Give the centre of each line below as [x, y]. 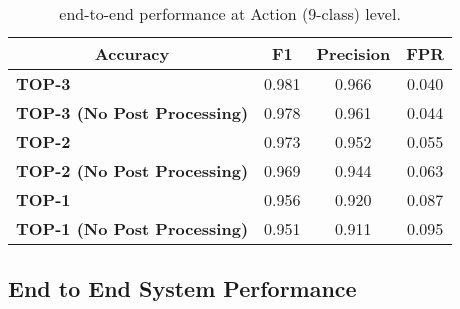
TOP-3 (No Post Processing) [132, 112]
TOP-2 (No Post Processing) [132, 170]
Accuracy [132, 53]
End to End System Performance [182, 288]
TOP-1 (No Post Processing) [132, 228]
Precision [353, 53]
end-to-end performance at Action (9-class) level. [230, 13]
